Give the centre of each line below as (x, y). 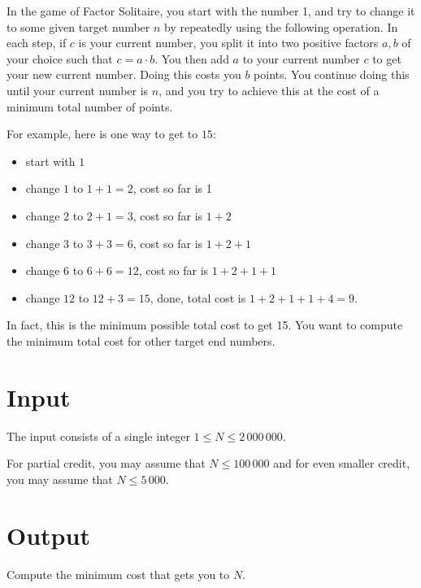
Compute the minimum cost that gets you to (118, 574)
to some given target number (78, 26)
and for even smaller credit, (342, 463)
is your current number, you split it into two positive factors (228, 43)
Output (48, 535)
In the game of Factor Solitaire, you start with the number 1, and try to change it (211, 11)
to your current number (301, 58)
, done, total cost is (198, 297)
